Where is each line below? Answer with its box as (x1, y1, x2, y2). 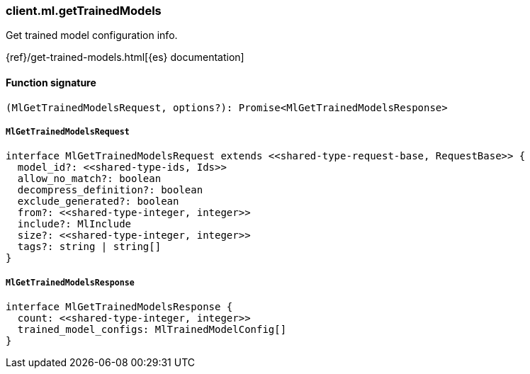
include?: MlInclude (17, 218, 132, 230)
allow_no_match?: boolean (17, 173, 162, 185)
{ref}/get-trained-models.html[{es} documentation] (6, 51, 244, 64)
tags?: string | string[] (17, 241, 162, 253)
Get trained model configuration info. (6, 29, 178, 42)
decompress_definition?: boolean (17, 184, 203, 196)
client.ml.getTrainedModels (6, 4, 162, 18)
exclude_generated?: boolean (17, 195, 179, 208)
